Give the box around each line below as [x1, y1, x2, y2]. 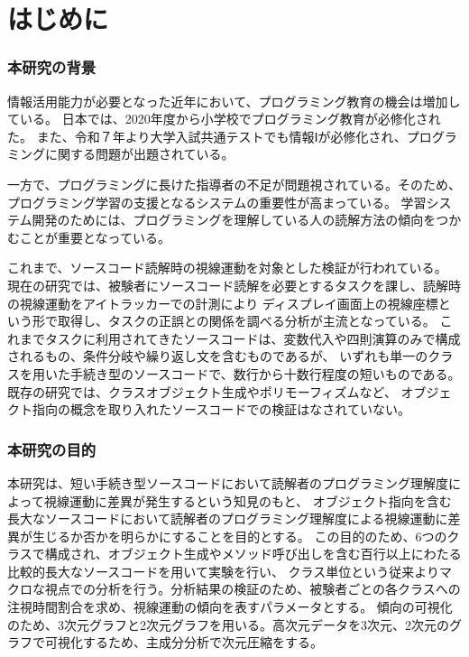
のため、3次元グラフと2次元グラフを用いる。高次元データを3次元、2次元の [7, 615, 449, 634]
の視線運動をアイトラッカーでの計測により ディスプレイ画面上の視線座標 [7, 293, 438, 312]
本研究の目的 [7, 438, 97, 460]
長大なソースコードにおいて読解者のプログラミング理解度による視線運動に [7, 509, 448, 528]
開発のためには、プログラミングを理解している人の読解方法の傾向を [32, 210, 437, 229]
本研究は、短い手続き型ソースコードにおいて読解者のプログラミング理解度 [7, 473, 448, 492]
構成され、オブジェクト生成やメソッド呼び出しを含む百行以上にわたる [44, 544, 462, 563]
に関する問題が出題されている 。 [44, 144, 234, 163]
